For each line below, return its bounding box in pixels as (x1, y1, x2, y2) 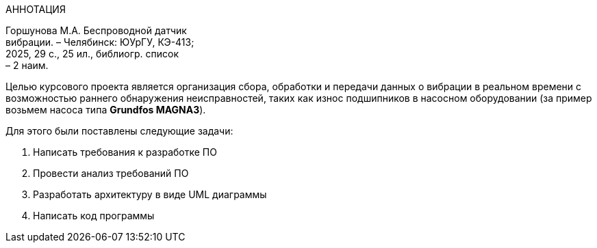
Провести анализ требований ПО (33, 167, 189, 179)
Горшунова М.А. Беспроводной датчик (5, 25, 187, 36)
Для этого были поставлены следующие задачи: (5, 125, 233, 137)
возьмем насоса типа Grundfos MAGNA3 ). (5, 104, 206, 115)
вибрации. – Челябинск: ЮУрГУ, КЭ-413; (5, 36, 194, 48)
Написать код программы (33, 210, 155, 221)
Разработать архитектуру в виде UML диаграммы (33, 189, 267, 200)
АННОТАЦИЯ (5, 3, 66, 15)
